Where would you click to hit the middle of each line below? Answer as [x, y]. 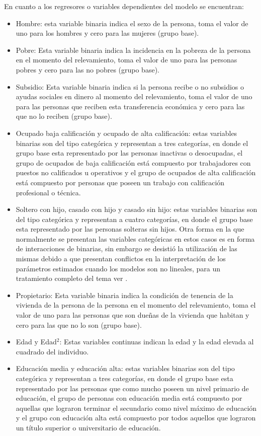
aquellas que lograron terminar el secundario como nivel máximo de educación [136, 408]
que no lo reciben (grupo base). [64, 116]
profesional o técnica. [48, 192]
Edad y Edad [36, 342]
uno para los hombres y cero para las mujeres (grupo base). [107, 33]
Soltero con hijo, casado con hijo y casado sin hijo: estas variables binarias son [137, 209]
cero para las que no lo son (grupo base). [79, 324]
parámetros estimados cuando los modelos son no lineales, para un [118, 268]
